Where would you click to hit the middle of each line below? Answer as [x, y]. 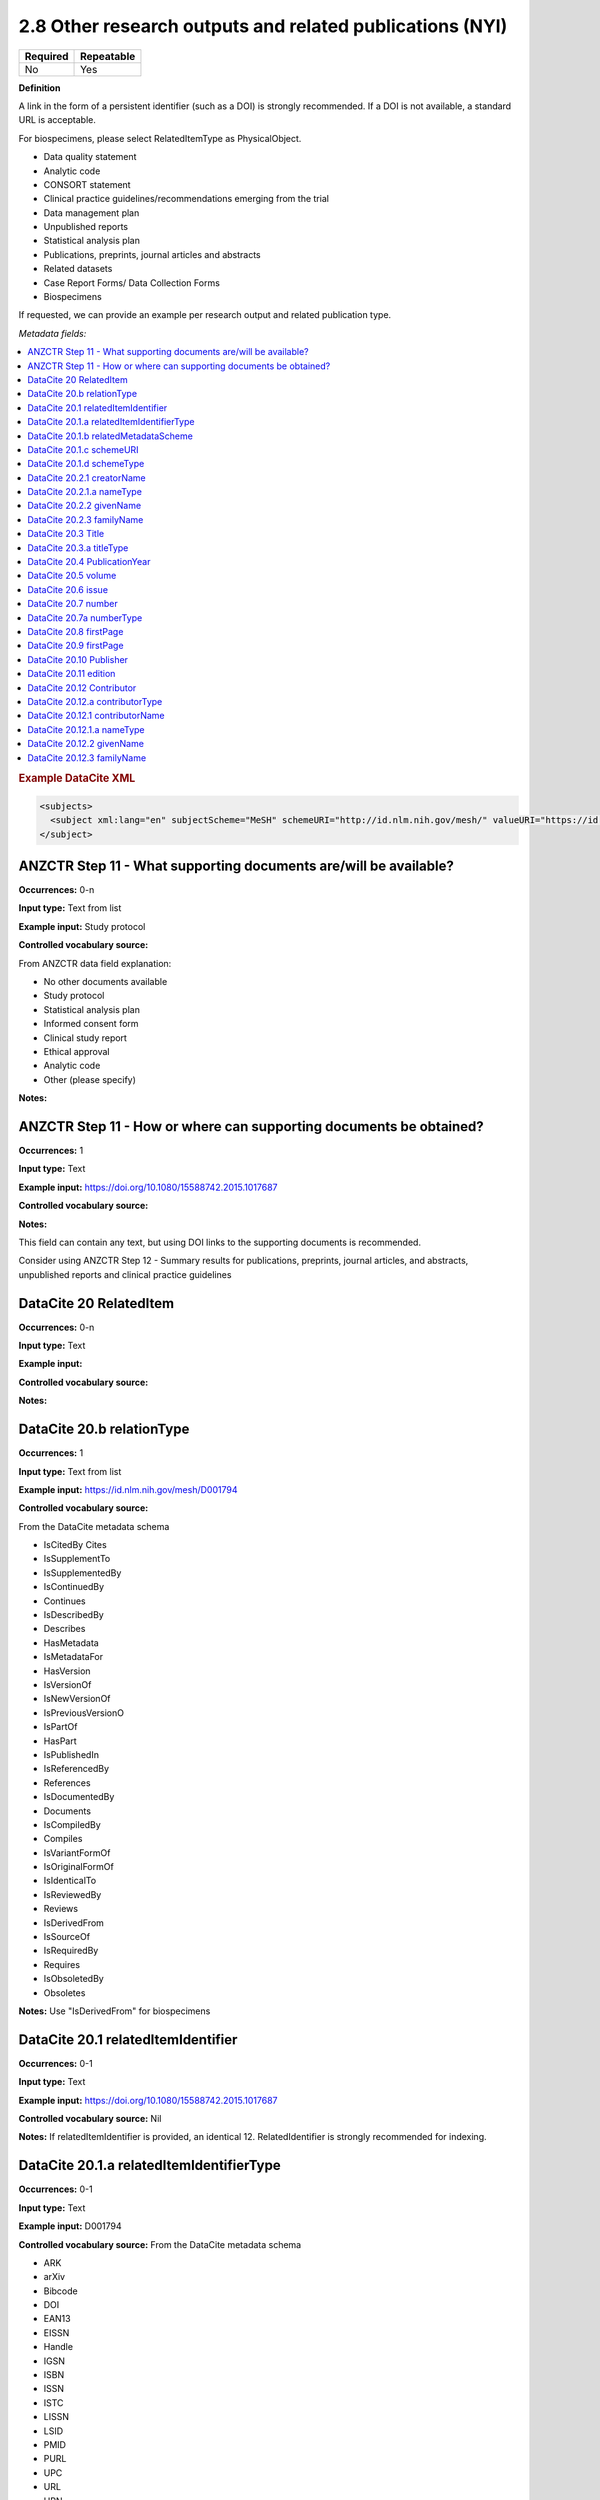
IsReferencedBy [76, 1769]
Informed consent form [91, 1024]
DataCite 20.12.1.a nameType [86, 729]
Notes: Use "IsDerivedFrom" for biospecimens [114, 2011]
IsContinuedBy [74, 1587]
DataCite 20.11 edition [71, 674]
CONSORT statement [87, 184]
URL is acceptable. [57, 120]
